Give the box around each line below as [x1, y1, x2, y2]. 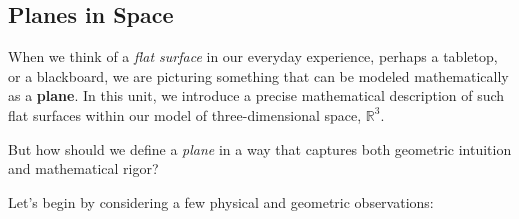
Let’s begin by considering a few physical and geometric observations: [8, 191, 434, 212]
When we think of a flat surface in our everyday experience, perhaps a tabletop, [8, 46, 498, 67]
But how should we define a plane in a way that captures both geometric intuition [8, 138, 512, 159]
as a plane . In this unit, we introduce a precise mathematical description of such [8, 85, 505, 106]
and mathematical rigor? [8, 158, 159, 179]
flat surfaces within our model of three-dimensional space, [8, 104, 362, 125]
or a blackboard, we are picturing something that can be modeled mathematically [8, 65, 509, 86]
